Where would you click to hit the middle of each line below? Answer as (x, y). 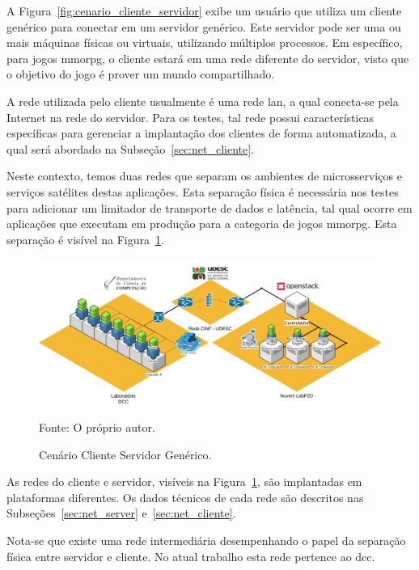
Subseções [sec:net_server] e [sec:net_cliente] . (121, 513)
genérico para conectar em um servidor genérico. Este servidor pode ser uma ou (204, 26)
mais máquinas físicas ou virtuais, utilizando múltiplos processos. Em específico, (205, 42)
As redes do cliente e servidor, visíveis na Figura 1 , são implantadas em (184, 481)
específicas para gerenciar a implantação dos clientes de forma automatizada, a (201, 133)
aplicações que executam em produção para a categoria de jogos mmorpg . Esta (202, 224)
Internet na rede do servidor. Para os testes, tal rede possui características (190, 117)
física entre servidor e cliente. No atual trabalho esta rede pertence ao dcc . (191, 556)
